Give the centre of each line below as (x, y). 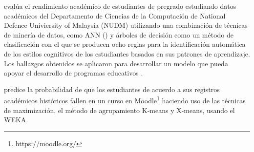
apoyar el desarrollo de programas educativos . (74, 73)
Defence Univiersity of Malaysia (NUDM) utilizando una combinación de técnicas (126, 25)
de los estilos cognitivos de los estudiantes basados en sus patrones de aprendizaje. (127, 53)
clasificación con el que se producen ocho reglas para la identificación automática (125, 44)
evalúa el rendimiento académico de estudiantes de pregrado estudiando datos (120, 6)
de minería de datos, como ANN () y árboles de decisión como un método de (119, 34)
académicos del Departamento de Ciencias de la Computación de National (115, 15)
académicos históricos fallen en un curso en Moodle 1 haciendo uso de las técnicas (125, 100)
